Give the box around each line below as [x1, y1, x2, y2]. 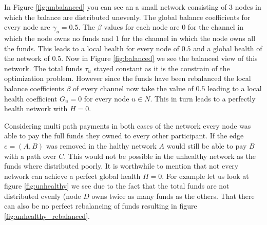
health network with [4, 103, 68, 114]
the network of [4, 53, 50, 64]
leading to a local [207, 83, 262, 93]
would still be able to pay [166, 140, 247, 151]
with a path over [4, 150, 56, 161]
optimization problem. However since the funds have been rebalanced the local [4, 73, 251, 84]
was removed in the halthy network [46, 140, 157, 151]
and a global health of [193, 43, 262, 53]
